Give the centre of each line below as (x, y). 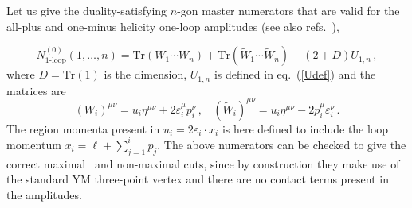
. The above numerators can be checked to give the (282, 144)
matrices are (36, 90)
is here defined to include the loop (305, 128)
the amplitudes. (44, 194)
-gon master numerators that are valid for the (288, 10)
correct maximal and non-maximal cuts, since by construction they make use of (203, 163)
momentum (34, 144)
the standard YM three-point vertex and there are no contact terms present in (198, 179)
